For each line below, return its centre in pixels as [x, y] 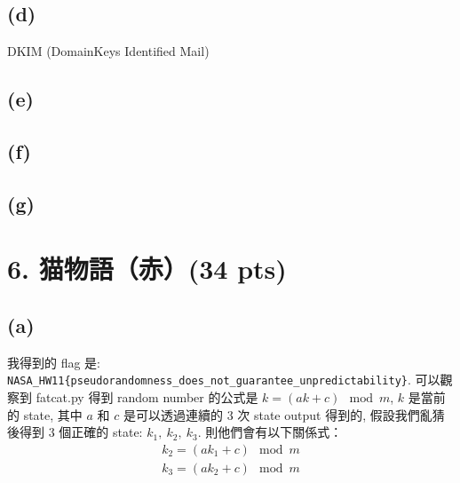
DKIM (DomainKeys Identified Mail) [108, 51]
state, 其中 [53, 414]
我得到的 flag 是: [54, 362]
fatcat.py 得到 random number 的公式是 [147, 396]
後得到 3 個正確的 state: [75, 432]
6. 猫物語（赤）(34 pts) [147, 269]
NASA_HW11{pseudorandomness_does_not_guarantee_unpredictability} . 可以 [224, 380]
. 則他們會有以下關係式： [270, 432]
